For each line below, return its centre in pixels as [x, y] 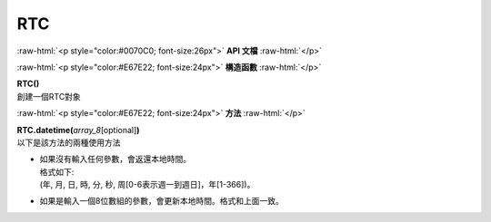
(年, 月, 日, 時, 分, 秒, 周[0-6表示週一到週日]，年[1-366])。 [147, 185]
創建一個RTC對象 [49, 96]
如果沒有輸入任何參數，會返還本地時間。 [115, 159]
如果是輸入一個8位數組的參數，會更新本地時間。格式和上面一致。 [161, 201]
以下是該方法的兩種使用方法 [69, 142]
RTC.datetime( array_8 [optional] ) [78, 130]
